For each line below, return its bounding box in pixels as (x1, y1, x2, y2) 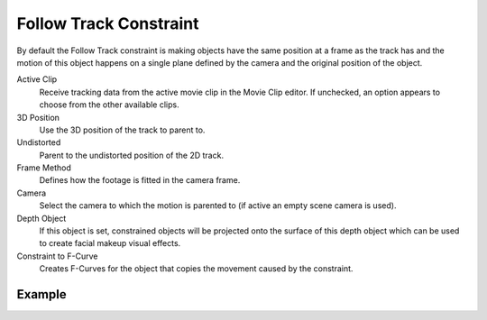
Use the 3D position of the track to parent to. (39, 124, 206, 135)
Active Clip (16, 74, 58, 85)
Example (16, 287, 67, 302)
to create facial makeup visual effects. (39, 238, 181, 249)
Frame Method (16, 162, 71, 173)
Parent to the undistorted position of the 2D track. (39, 150, 225, 160)
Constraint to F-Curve (16, 251, 98, 261)
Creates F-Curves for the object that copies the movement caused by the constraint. (39, 263, 354, 274)
